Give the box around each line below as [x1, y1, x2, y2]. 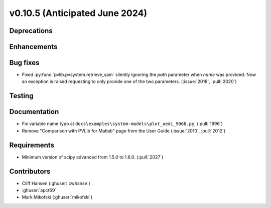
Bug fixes [9, 58, 40, 67]
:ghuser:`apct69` [22, 187, 57, 193]
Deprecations [9, 26, 53, 35]
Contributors [9, 167, 51, 175]
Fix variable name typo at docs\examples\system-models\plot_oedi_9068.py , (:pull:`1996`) [22, 120, 223, 127]
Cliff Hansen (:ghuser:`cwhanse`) [22, 180, 90, 186]
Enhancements [9, 42, 58, 51]
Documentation [9, 107, 59, 116]
